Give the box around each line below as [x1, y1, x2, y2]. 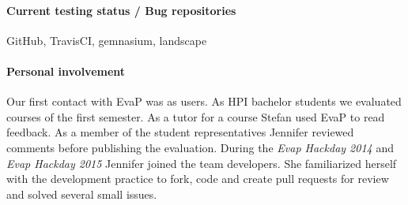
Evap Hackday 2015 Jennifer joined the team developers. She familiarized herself [6, 155, 397, 171]
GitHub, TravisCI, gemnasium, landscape [6, 32, 207, 48]
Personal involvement [6, 62, 126, 79]
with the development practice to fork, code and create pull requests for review [6, 170, 389, 187]
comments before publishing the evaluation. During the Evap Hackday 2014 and [6, 139, 394, 155]
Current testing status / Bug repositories [6, 2, 236, 18]
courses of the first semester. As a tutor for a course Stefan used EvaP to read [6, 108, 385, 125]
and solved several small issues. [6, 185, 157, 202]
